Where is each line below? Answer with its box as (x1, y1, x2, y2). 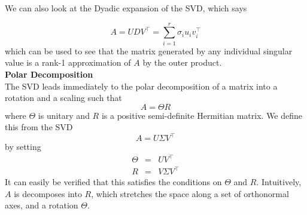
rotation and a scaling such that (5, 91, 122, 104)
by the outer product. (142, 56, 222, 69)
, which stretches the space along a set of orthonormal (91, 187, 289, 199)
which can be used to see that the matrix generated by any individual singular (5, 44, 293, 57)
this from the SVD (5, 121, 73, 133)
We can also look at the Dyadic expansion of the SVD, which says (5, 2, 247, 14)
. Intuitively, (256, 176, 302, 188)
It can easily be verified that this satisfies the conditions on (5, 176, 222, 188)
